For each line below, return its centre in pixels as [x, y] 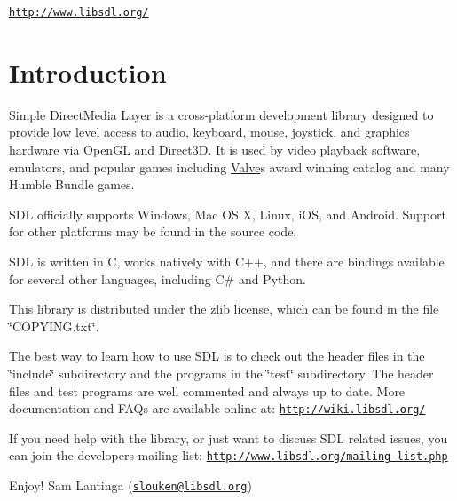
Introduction [88, 72]
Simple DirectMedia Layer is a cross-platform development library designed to [221, 114]
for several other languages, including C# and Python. [158, 278]
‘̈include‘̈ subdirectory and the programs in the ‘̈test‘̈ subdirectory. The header [221, 373]
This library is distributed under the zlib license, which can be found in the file [224, 309]
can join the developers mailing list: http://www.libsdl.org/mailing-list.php [228, 455]
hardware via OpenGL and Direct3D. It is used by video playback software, [215, 149]
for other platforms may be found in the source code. [153, 231]
